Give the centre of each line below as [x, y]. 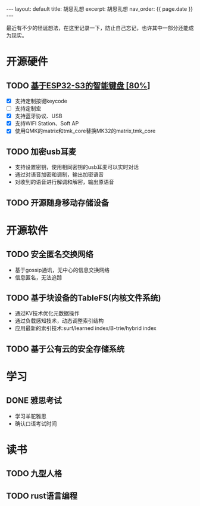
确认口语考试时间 [36, 423]
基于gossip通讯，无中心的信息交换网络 [62, 270]
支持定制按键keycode [41, 101]
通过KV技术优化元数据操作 [47, 313]
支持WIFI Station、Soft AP [47, 124]
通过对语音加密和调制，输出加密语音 [59, 175]
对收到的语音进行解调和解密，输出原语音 [64, 182]
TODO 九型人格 [34, 473]
